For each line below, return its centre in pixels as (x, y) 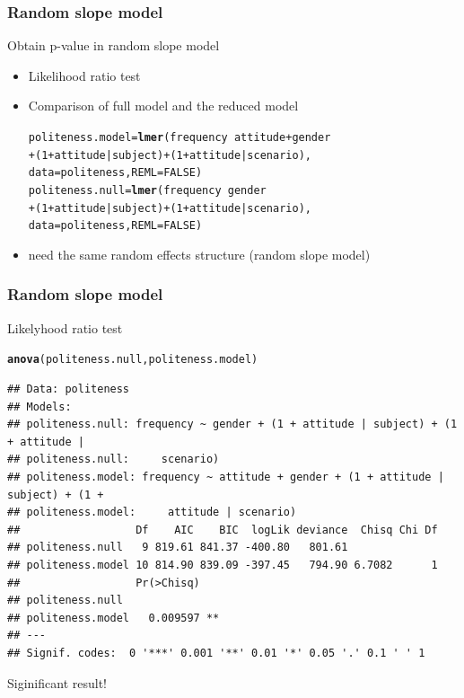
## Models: (39, 406)
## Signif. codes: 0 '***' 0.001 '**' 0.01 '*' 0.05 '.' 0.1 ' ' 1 (216, 653)
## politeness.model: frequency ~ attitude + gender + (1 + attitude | (226, 477)
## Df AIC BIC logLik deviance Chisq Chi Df (223, 530)
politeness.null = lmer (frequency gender (147, 190)
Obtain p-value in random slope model (114, 45)
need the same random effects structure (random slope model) (199, 254)
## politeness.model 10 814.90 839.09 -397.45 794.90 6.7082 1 (223, 565)
